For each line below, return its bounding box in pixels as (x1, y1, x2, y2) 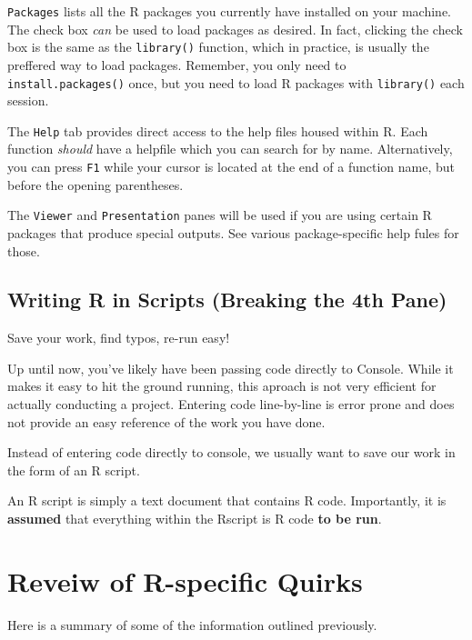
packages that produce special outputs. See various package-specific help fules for (7, 223, 459, 242)
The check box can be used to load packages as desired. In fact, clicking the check (7, 19, 463, 38)
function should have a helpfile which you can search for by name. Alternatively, (7, 139, 453, 158)
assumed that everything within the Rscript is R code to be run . (7, 509, 382, 528)
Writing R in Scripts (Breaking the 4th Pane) (7, 285, 447, 314)
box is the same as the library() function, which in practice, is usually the (7, 37, 429, 56)
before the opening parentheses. (7, 175, 184, 194)
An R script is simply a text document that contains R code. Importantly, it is (7, 491, 447, 510)
